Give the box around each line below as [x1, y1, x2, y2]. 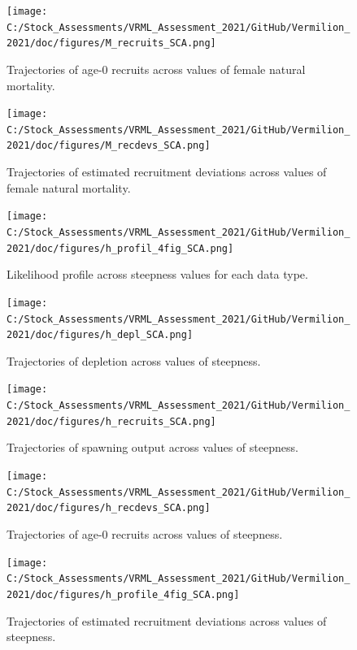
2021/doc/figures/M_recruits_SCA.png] [7, 37, 216, 50]
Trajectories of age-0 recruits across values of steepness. [7, 525, 283, 542]
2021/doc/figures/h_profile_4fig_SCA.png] [7, 588, 240, 600]
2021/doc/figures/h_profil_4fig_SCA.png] [7, 242, 234, 254]
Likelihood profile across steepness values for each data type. [7, 266, 308, 283]
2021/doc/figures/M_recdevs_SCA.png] [7, 140, 211, 152]
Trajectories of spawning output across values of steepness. [7, 439, 298, 456]
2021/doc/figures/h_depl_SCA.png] [7, 329, 194, 341]
